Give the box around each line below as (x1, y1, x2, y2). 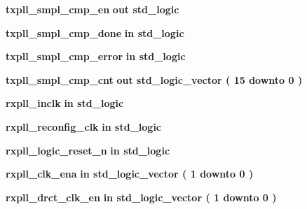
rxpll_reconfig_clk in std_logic (6, 119, 162, 134)
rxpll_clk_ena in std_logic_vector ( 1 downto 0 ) (6, 166, 254, 181)
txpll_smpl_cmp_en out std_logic (6, 2, 179, 16)
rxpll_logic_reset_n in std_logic (6, 143, 170, 157)
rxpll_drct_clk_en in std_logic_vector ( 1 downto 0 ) (6, 189, 277, 204)
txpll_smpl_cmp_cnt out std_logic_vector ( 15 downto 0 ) (6, 72, 303, 87)
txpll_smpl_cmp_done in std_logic (6, 25, 184, 40)
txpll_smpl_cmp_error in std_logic (6, 49, 186, 64)
